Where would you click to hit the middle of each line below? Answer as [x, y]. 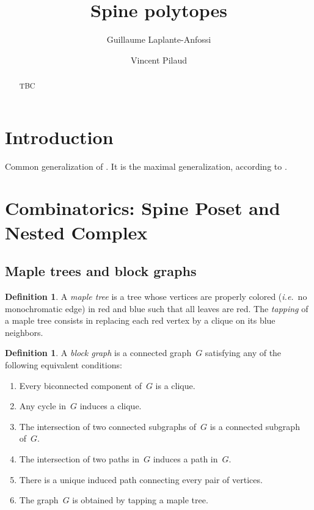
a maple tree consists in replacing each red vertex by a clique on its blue [140, 320]
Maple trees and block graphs [101, 271]
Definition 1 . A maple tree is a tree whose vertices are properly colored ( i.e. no [156, 297]
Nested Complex [76, 232]
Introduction [59, 137]
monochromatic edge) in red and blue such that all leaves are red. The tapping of [157, 308]
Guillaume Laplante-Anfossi [159, 39]
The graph [39, 500]
